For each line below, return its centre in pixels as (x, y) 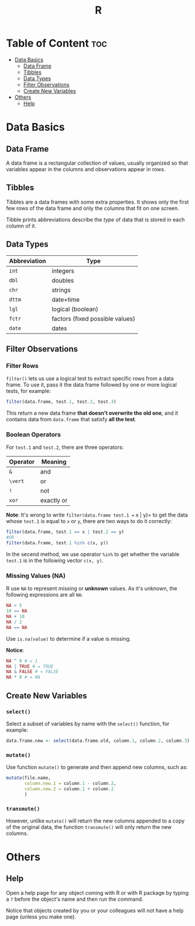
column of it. (21, 226)
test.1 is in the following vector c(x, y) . (55, 561)
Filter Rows (23, 365)
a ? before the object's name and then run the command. (75, 899)
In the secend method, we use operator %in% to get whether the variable (93, 554)
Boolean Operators (34, 435)
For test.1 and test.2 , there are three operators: (65, 447)
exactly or (54, 501)
